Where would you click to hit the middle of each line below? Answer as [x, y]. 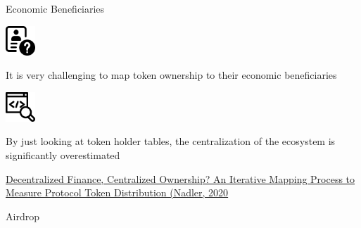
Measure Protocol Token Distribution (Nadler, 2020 [117, 192]
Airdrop [23, 216]
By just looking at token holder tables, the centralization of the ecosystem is [171, 141]
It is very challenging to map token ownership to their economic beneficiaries [171, 75]
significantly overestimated [63, 154]
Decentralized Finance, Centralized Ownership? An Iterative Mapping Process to [180, 178]
